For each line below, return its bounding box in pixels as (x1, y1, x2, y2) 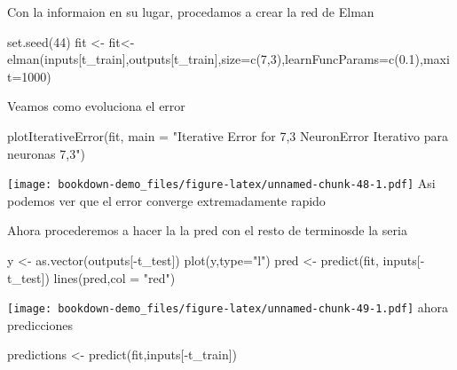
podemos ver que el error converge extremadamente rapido (7, 191, 326, 209)
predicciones (7, 315, 74, 334)
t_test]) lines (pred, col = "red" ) (7, 268, 176, 287)
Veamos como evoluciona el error (7, 97, 185, 115)
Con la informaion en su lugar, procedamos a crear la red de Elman (7, 3, 374, 20)
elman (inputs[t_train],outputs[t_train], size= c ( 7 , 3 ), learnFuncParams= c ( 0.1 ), (7, 50, 423, 68)
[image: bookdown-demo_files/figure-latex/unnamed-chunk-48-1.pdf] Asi (7, 174, 436, 193)
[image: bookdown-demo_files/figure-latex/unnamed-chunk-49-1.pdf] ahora (7, 298, 449, 317)
